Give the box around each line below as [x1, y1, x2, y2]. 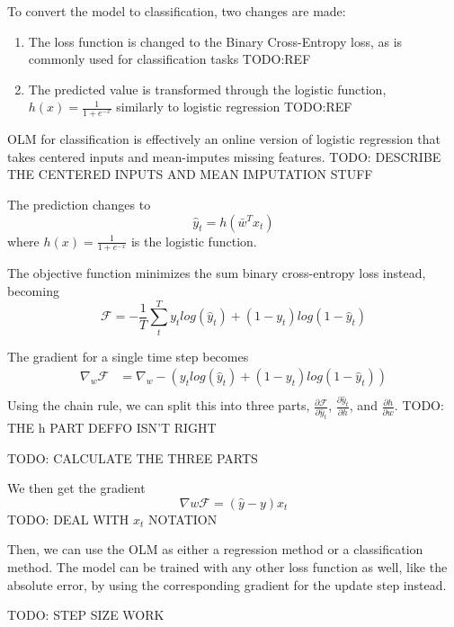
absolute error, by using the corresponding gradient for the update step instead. [7, 575, 447, 594]
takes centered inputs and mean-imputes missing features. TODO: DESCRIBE [7, 147, 441, 166]
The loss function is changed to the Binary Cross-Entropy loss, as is [28, 31, 403, 50]
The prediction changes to [7, 194, 151, 213]
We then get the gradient [7, 479, 146, 497]
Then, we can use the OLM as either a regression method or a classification [7, 540, 423, 559]
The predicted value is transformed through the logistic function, [28, 79, 387, 98]
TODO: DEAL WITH [7, 509, 129, 528]
